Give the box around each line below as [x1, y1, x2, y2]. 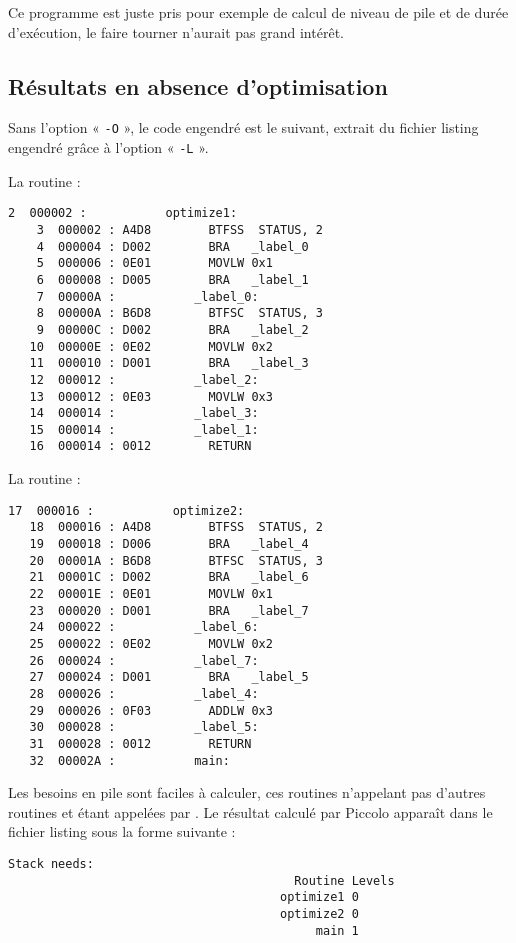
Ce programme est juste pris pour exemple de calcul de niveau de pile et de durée [8, 2, 509, 22]
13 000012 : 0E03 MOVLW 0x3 [29, 389, 273, 404]
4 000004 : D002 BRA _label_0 [36, 239, 309, 254]
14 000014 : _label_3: [29, 406, 259, 421]
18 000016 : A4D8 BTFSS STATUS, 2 [29, 520, 323, 535]
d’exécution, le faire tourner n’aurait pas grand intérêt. [8, 21, 344, 42]
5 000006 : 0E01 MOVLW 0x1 [36, 256, 273, 271]
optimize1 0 [280, 890, 359, 905]
